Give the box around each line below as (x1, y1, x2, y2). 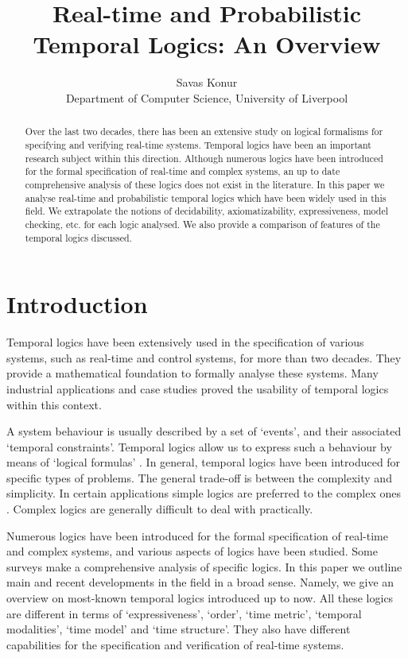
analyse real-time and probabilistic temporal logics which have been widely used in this (25, 191, 387, 204)
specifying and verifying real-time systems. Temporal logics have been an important (25, 137, 371, 151)
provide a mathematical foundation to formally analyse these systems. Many (6, 365, 379, 381)
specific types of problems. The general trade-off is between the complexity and (6, 469, 392, 486)
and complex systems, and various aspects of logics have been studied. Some (6, 543, 378, 559)
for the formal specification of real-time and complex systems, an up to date (25, 164, 340, 178)
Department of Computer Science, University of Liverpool (65, 89, 348, 106)
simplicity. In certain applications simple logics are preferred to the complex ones (6, 485, 402, 501)
